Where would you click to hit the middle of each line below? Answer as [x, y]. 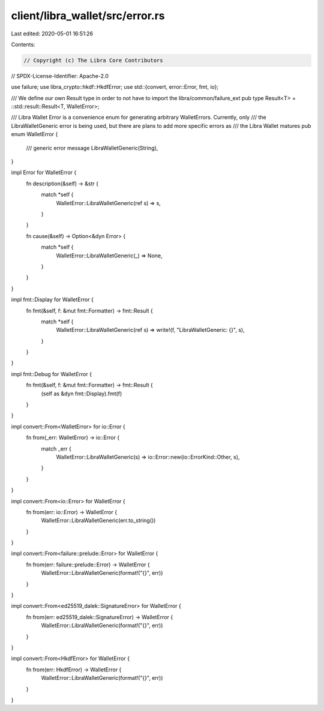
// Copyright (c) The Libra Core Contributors [93, 60]
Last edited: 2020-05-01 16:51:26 [52, 34]
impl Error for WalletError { [44, 172]
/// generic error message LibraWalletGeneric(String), [92, 148]
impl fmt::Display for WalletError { [52, 299]
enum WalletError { [34, 134]
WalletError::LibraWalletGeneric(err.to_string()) [98, 520]
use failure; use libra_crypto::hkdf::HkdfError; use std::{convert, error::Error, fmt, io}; [115, 87]
